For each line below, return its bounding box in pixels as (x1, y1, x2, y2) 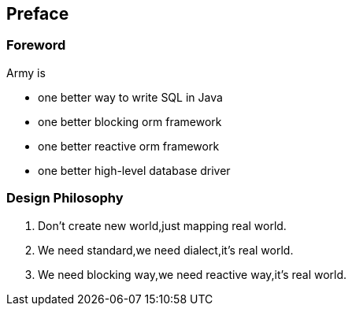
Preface (6, 4, 69, 24)
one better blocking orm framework (38, 114, 222, 128)
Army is (6, 65, 46, 80)
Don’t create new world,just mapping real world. (38, 218, 287, 232)
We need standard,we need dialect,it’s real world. (38, 243, 294, 257)
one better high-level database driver (38, 163, 231, 177)
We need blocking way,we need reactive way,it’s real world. (38, 267, 347, 281)
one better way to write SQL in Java (38, 90, 223, 104)
